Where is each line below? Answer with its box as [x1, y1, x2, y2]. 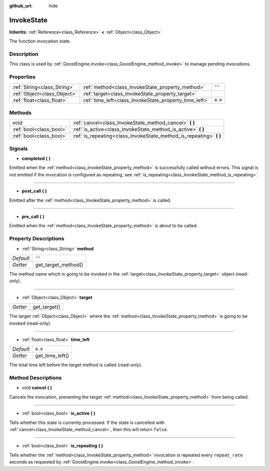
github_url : [9, 3, 32, 8]
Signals [9, 145, 28, 152]
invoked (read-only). [9, 320, 51, 326]
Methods [9, 109, 32, 116]
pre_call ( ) [21, 214, 44, 220]
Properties [9, 73, 36, 80]
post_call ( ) [21, 188, 47, 194]
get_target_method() [35, 261, 83, 268]
